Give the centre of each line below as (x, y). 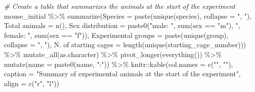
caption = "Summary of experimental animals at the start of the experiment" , (123, 74)
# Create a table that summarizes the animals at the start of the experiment (120, 6)
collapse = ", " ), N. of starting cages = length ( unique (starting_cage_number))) (125, 45)
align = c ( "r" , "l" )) (32, 83)
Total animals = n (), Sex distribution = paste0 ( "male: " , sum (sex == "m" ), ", (122, 25)
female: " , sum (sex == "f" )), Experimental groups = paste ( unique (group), (116, 35)
